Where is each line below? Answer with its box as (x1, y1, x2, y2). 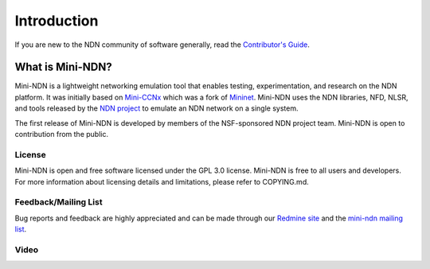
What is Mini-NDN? (14, 60, 112, 74)
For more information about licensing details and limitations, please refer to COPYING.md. (14, 177, 310, 186)
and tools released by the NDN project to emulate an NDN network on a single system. (14, 103, 299, 113)
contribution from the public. (14, 130, 109, 139)
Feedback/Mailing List (14, 197, 103, 208)
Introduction (14, 12, 99, 29)
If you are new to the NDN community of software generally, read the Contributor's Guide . (14, 40, 310, 49)
